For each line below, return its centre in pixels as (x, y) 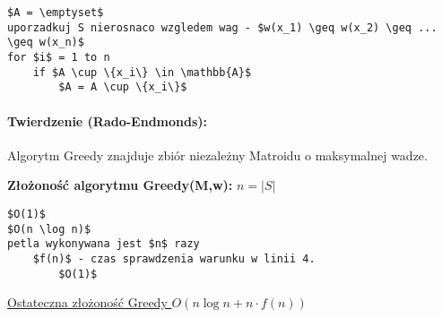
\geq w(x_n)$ (46, 43)
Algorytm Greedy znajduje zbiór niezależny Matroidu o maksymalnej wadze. (217, 155)
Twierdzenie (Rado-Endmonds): (108, 120)
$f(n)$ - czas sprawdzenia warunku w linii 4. (174, 258)
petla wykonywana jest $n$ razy (104, 244)
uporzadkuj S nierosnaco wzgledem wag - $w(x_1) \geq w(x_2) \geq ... (222, 27)
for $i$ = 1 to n (59, 57)
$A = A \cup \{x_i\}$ (123, 87)
